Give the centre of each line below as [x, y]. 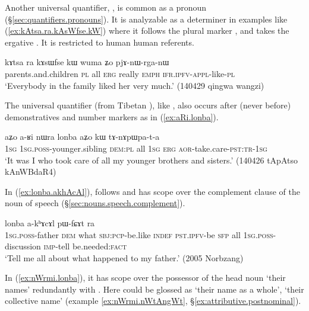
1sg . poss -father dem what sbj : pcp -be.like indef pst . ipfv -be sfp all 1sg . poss [139, 234]
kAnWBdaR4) [31, 171]
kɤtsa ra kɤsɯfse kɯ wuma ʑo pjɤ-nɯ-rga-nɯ [87, 62]
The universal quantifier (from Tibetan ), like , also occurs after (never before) [148, 105]
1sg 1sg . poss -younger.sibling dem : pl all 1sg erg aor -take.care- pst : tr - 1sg [136, 148]
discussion [23, 246]
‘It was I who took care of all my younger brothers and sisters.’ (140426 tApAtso [151, 160]
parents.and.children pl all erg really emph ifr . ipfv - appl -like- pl [120, 73]
